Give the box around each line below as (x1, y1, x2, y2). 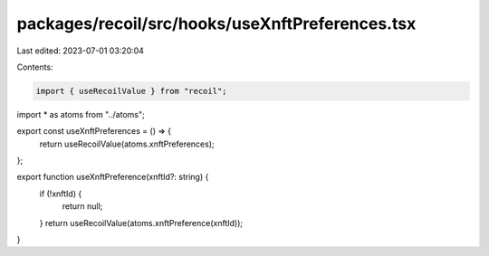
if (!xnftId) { (39, 188, 82, 199)
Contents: (16, 62, 53, 72)
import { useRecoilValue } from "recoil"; (35, 86, 227, 96)
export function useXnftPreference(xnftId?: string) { (16, 172, 209, 183)
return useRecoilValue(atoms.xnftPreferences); (39, 138, 215, 149)
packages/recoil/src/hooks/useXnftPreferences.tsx (16, 14, 417, 33)
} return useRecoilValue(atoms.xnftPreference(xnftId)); (39, 217, 244, 228)
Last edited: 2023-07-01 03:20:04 (16, 45, 145, 56)
